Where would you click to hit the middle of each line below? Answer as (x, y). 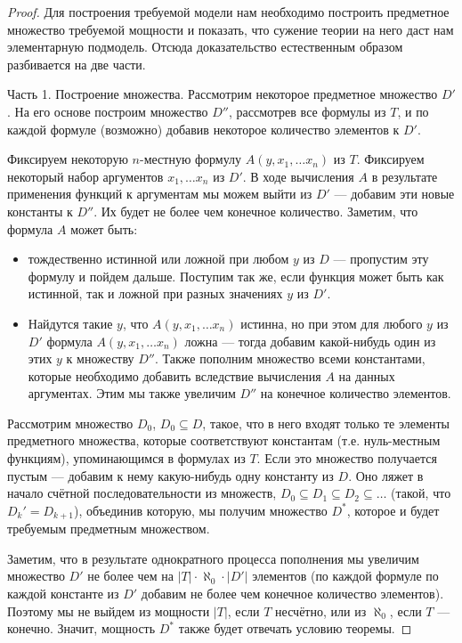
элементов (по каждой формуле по (345, 576)
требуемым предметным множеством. (109, 529)
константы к (40, 211)
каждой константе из (63, 594)
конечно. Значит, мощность (81, 628)
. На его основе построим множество (108, 111)
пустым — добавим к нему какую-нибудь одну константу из (170, 475)
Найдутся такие (70, 323)
